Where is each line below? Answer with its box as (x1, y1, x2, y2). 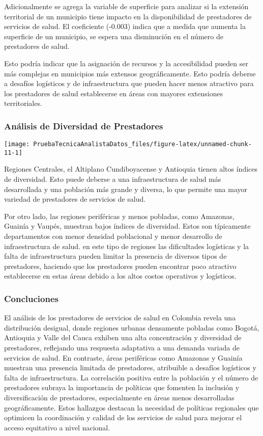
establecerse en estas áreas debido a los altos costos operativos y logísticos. (4, 270, 237, 281)
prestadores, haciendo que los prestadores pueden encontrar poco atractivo (4, 260, 237, 271)
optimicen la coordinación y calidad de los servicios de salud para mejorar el (4, 412, 242, 423)
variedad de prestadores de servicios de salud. (4, 194, 146, 204)
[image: (4, 141, 30, 148)
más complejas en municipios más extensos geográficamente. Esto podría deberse (4, 68, 256, 78)
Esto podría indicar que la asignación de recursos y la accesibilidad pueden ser (4, 58, 248, 68)
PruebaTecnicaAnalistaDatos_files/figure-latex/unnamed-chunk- (33, 141, 252, 148)
